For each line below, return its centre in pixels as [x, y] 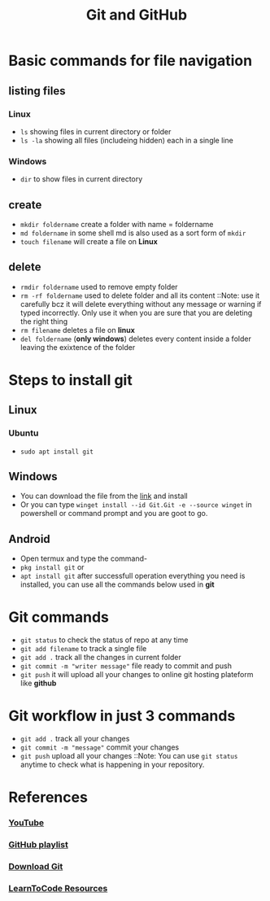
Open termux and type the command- [84, 558]
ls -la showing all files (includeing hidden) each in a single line [126, 140]
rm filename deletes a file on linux [78, 330]
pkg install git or [52, 567]
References [48, 797]
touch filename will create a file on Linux [89, 241]
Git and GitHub [137, 15]
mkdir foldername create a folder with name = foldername [117, 224]
